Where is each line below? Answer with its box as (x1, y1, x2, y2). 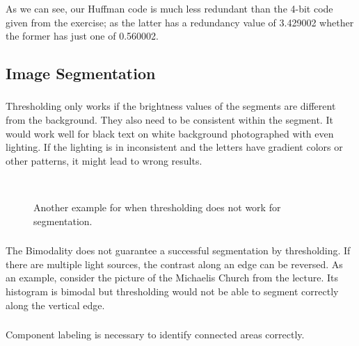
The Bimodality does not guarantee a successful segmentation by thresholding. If (6, 243, 351, 258)
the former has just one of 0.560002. (6, 28, 159, 43)
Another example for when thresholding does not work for (33, 200, 281, 215)
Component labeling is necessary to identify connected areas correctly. (6, 327, 305, 342)
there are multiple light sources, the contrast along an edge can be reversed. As (6, 256, 343, 271)
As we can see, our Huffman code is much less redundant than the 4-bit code (6, 1, 333, 15)
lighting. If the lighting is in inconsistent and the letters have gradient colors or (6, 140, 343, 154)
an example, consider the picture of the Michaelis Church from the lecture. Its (6, 270, 338, 285)
